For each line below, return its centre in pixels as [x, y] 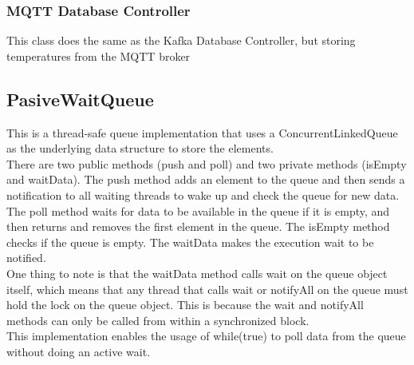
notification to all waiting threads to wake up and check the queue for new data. [203, 194]
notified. [26, 258]
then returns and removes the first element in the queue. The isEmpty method [198, 226]
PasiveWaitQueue [80, 99]
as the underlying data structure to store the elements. [140, 148]
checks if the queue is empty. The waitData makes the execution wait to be [190, 242]
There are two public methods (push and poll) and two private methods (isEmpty [207, 163]
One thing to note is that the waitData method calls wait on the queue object [197, 273]
